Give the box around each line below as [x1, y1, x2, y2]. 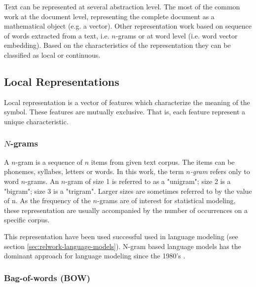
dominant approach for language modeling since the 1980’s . [4, 251, 185, 261]
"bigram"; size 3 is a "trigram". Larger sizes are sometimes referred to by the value [4, 185, 252, 196]
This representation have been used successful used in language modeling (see [4, 231, 238, 241]
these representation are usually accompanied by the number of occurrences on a [4, 205, 248, 215]
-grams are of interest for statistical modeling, [97, 195, 236, 206]
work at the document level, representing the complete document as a [4, 11, 215, 21]
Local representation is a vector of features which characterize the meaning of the [4, 97, 250, 107]
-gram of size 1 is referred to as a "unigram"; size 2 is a [65, 176, 231, 186]
